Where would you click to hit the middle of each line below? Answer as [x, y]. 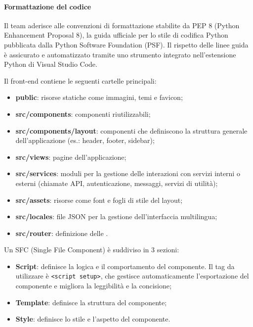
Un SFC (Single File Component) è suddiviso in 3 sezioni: [92, 250]
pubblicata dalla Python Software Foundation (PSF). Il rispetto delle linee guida [126, 44]
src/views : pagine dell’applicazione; [71, 157]
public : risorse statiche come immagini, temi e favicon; [99, 97]
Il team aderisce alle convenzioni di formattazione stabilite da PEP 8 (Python [122, 25]
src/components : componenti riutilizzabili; [83, 114]
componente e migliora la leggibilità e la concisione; [93, 286]
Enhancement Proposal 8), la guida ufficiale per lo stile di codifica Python [116, 35]
